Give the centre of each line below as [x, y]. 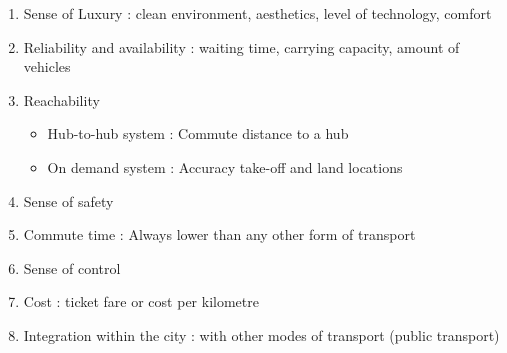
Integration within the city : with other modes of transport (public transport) [261, 334]
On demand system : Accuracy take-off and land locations [225, 166]
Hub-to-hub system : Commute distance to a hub [198, 133]
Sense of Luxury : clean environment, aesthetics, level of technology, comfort [257, 13]
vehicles [47, 66]
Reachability [61, 99]
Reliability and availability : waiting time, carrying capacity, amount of [241, 46]
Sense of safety [68, 200]
